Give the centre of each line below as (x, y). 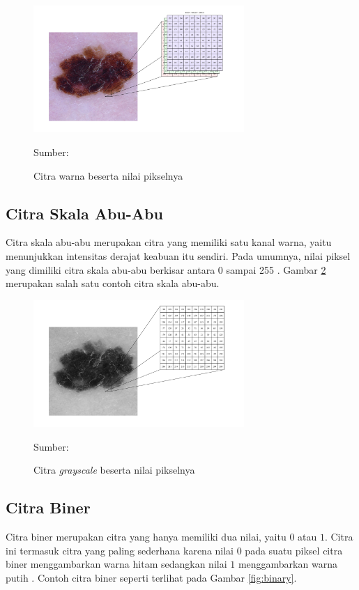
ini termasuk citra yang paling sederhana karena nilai (120, 550)
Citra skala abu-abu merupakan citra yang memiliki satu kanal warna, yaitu (169, 242)
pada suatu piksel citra (294, 550)
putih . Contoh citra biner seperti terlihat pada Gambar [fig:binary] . (151, 578)
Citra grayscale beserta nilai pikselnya (114, 470)
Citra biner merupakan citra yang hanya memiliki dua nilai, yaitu (146, 537)
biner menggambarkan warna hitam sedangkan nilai (116, 564)
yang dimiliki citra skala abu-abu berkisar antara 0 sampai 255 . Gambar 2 (166, 269)
